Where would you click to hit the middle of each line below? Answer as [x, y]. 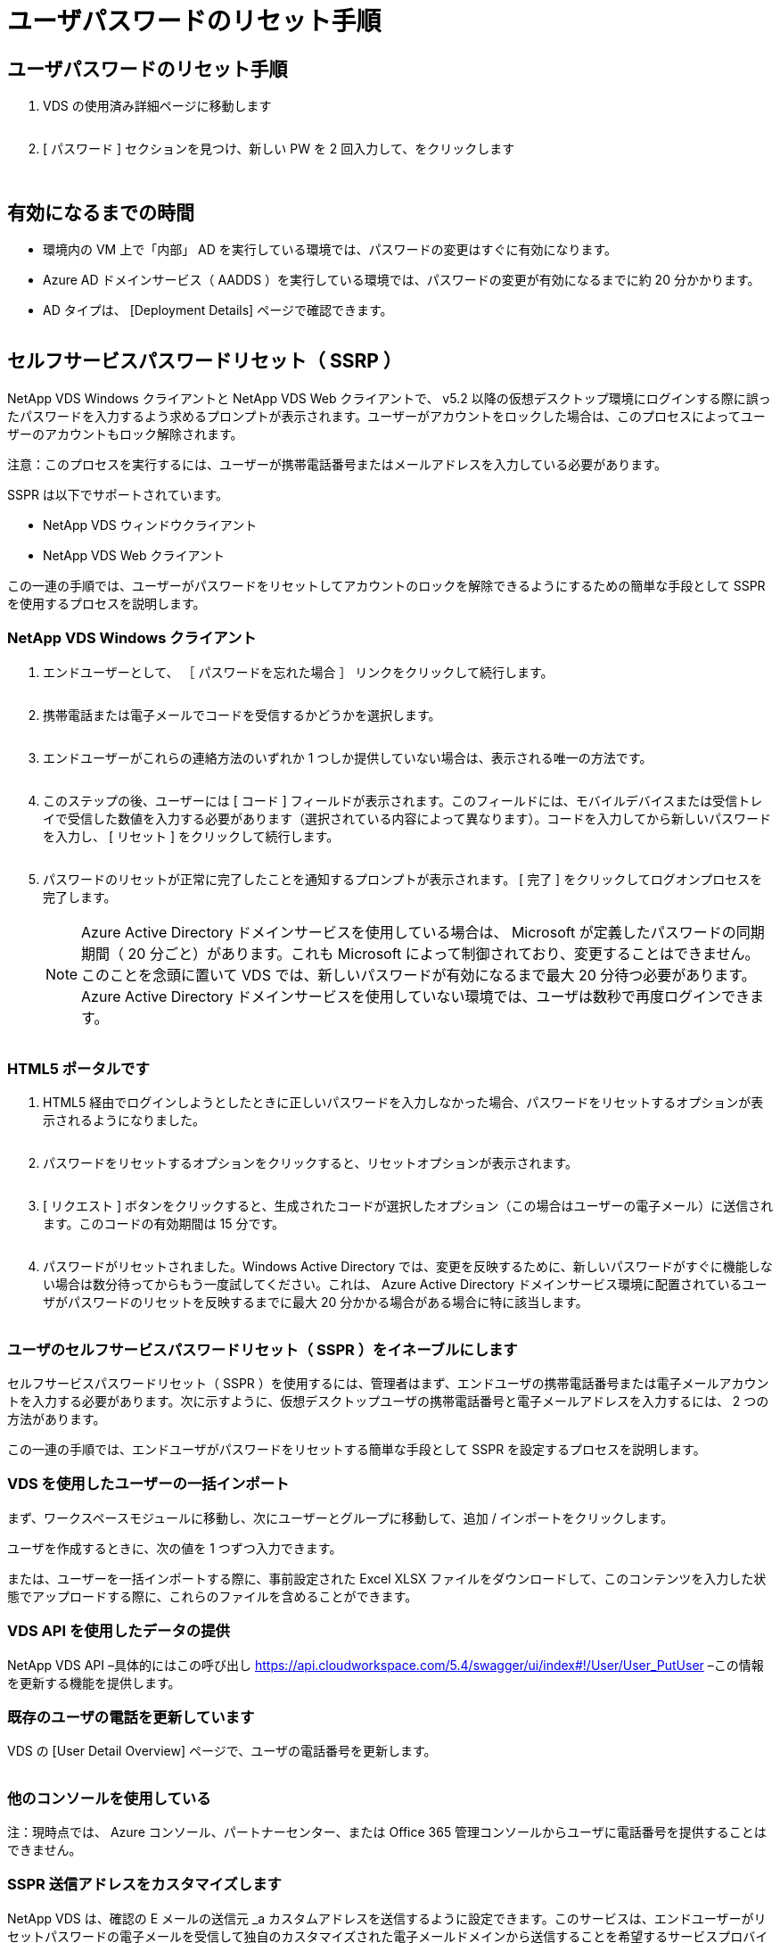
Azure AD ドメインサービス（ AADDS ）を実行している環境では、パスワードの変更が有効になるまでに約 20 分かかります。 [402, 280]
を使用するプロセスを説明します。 [107, 603]
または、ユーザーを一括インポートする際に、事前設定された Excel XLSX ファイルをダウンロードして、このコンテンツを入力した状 [387, 1578]
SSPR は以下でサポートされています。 [118, 494]
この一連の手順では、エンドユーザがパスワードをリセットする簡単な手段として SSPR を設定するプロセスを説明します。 [357, 1450]
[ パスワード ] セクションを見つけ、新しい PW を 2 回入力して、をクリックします [279, 149]
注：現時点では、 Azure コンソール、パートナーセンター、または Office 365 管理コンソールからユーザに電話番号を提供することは [387, 1832]
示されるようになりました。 [124, 1120]
